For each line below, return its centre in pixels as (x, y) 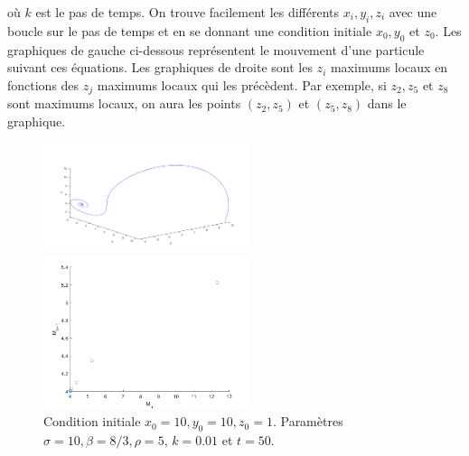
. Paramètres (308, 421)
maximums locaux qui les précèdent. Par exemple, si (242, 84)
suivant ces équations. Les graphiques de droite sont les (160, 67)
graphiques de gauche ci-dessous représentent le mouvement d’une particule (216, 49)
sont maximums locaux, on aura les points (124, 103)
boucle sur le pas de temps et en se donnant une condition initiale (190, 30)
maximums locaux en (389, 67)
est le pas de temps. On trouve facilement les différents (188, 12)
